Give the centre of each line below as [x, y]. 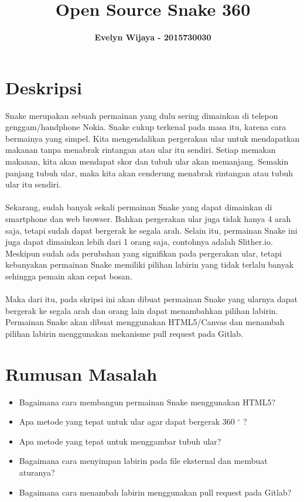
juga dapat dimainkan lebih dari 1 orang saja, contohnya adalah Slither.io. [139, 242]
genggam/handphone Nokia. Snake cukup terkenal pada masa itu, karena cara [146, 127]
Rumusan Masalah [81, 373]
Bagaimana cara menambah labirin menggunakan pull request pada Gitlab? [155, 492]
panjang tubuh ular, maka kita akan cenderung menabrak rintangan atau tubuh [149, 173]
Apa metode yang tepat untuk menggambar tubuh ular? [120, 441]
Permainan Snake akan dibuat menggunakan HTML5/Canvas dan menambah [145, 322]
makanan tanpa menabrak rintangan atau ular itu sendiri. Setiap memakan [141, 150]
